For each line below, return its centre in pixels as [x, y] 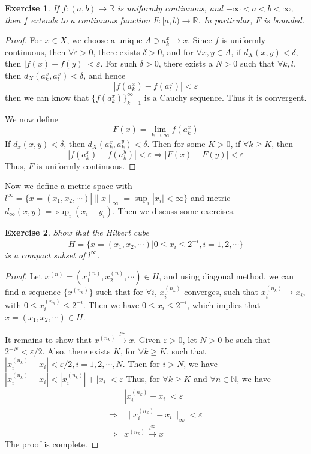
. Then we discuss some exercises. [174, 210]
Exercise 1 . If [32, 8]
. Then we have [111, 304]
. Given [147, 339]
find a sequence [33, 292]
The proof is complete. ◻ [52, 444]
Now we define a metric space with [69, 186]
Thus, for [143, 379]
